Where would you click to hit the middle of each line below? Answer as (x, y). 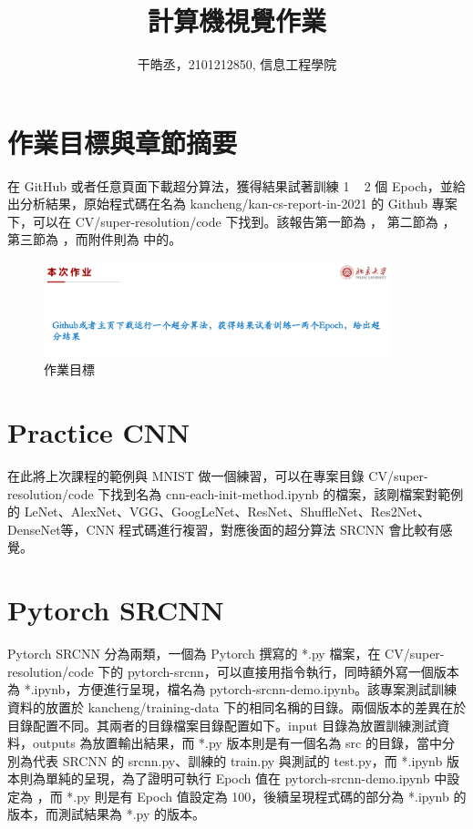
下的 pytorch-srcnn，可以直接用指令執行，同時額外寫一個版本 (278, 671)
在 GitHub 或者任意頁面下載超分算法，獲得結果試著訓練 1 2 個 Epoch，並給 (236, 185)
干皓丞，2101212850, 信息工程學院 (237, 64)
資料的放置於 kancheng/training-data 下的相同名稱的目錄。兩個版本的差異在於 (237, 706)
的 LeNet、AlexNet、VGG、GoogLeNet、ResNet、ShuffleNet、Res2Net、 (219, 512)
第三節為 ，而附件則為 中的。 (95, 239)
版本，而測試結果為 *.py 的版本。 (106, 814)
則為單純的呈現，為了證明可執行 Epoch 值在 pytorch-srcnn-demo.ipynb (225, 778)
